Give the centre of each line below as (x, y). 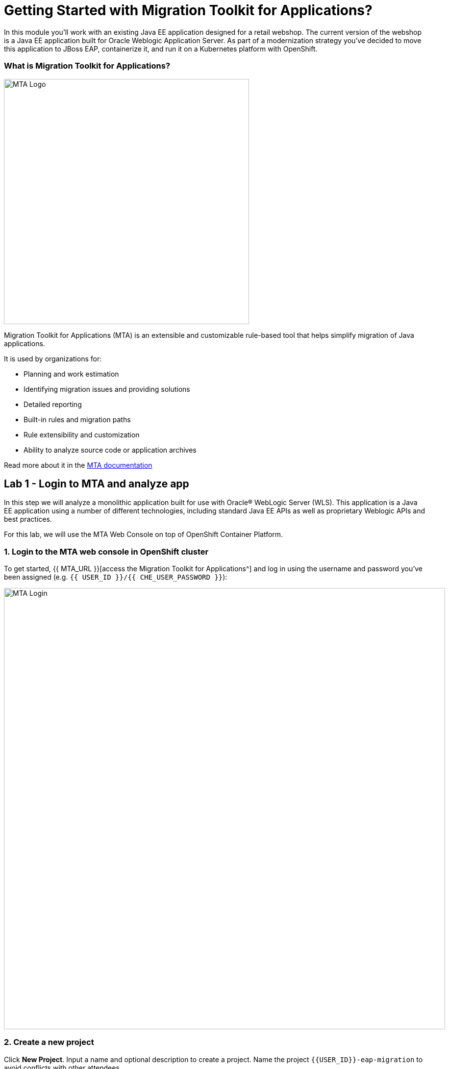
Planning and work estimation (71, 374)
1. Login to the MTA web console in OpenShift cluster (106, 551)
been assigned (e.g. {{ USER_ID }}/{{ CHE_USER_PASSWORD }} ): (116, 577)
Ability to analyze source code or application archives (110, 450)
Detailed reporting (53, 404)
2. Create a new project (49, 1042)
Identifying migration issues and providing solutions (107, 389)
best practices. (28, 519)
